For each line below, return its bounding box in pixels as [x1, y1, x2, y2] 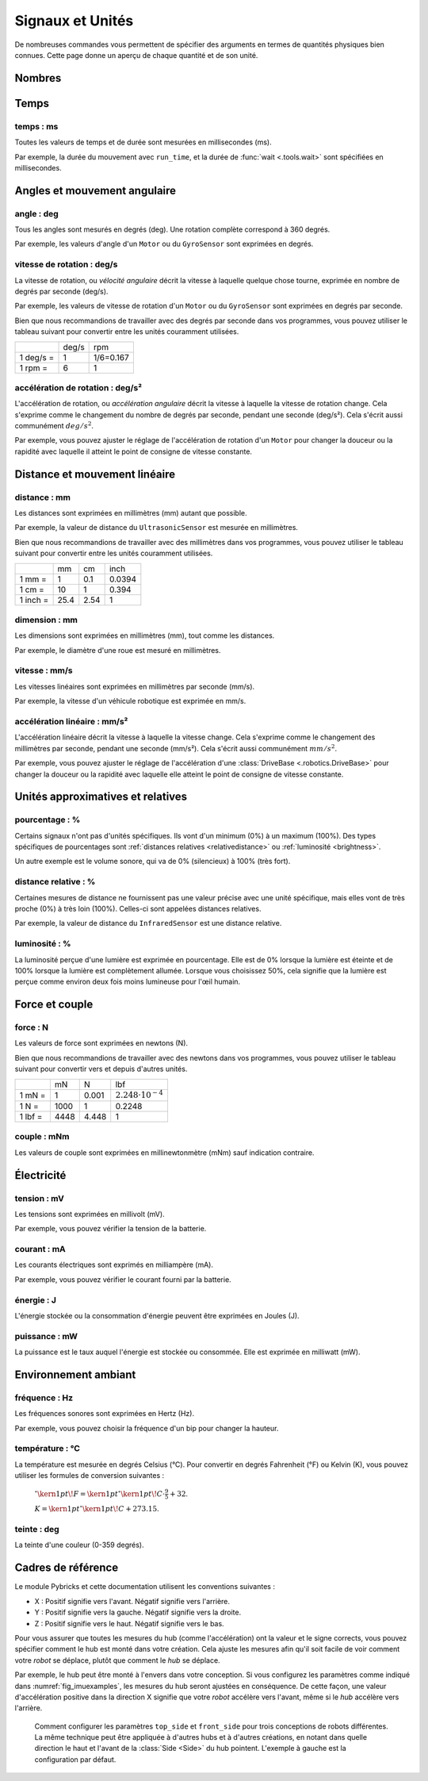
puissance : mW [14, 1330, 78, 1342]
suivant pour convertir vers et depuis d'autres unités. [14, 1064, 188, 1074]
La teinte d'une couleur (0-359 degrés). [14, 1540, 144, 1550]
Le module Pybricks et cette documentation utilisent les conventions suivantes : [14, 1582, 275, 1591]
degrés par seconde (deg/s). [14, 286, 109, 296]
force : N [14, 1022, 49, 1033]
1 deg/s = [19, 351, 55, 363]
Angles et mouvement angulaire [14, 183, 177, 198]
